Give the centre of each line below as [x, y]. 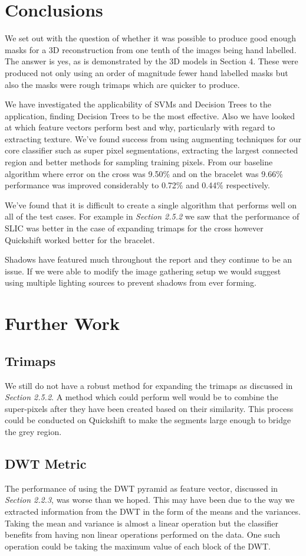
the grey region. [33, 431]
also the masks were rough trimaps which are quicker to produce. [122, 84]
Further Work [62, 323]
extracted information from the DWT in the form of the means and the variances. [153, 511]
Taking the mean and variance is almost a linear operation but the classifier [142, 523]
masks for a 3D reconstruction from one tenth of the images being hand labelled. [151, 49]
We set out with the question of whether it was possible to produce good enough [150, 38]
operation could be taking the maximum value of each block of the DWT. [138, 546]
